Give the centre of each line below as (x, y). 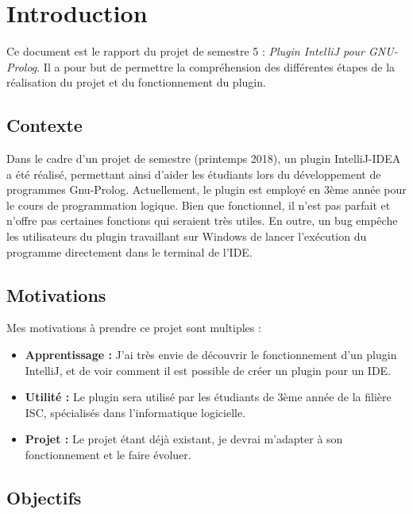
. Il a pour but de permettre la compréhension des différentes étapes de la (216, 66)
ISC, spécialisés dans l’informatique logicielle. (135, 412)
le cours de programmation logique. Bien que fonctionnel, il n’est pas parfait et (199, 205)
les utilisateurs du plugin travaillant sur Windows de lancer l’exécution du (187, 236)
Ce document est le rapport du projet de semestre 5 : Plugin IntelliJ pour (186, 51)
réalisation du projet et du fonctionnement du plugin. (136, 82)
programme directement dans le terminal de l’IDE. (129, 251)
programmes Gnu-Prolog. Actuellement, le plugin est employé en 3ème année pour (206, 189)
